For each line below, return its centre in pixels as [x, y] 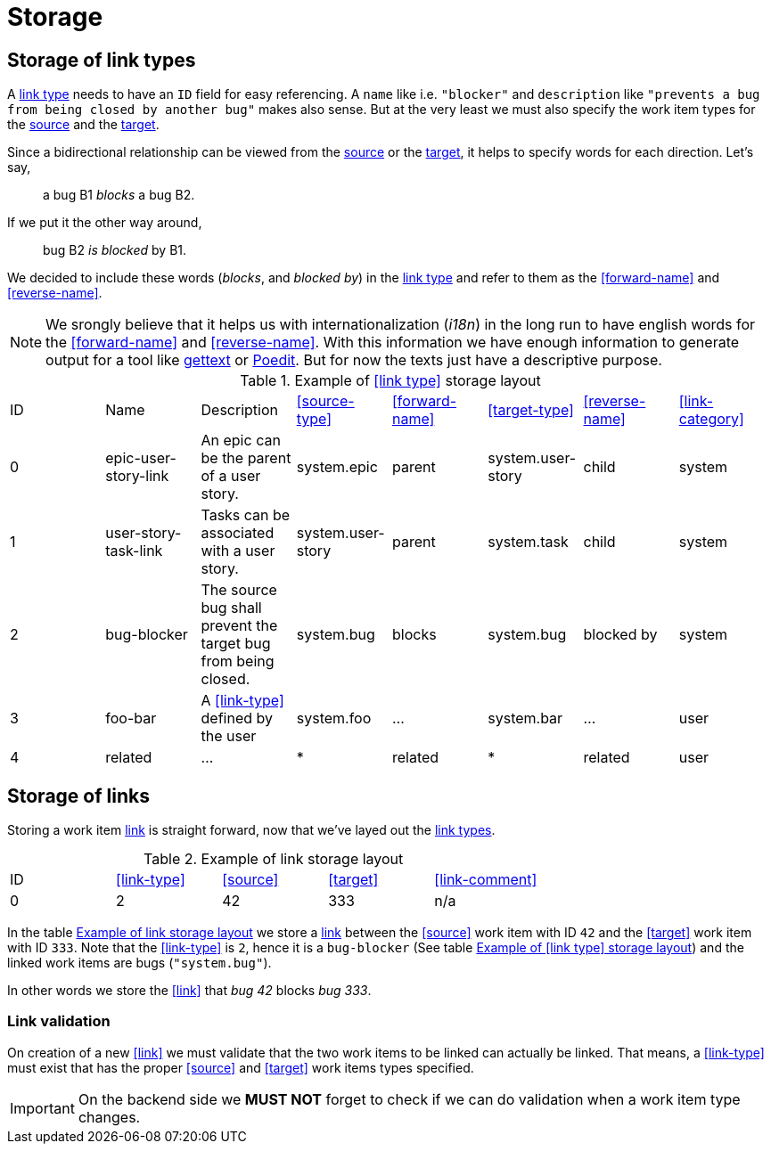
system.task [528, 542]
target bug [236, 644]
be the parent [246, 458]
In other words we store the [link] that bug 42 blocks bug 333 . [189, 991]
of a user [231, 476]
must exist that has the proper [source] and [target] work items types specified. [241, 1067]
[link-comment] [486, 880]
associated [238, 533]
